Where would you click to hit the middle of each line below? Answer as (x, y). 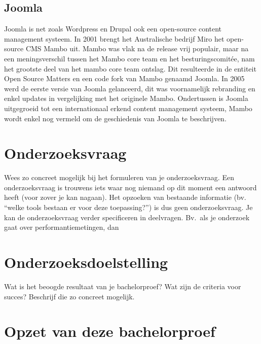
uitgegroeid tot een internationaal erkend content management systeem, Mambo (128, 108)
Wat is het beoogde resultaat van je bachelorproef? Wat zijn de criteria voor (123, 286)
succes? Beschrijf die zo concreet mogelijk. (69, 296)
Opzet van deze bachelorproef (110, 331)
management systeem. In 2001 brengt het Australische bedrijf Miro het (114, 38)
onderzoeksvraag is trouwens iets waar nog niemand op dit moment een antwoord (130, 187)
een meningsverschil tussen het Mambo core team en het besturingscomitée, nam (129, 58)
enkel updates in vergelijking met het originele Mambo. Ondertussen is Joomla (126, 98)
